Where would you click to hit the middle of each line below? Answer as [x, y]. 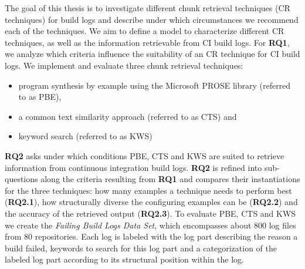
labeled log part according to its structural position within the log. [124, 259]
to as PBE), [40, 97]
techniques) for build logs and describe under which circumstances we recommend [152, 19]
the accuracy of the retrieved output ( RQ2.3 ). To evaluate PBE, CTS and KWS [150, 213]
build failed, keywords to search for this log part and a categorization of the [141, 248]
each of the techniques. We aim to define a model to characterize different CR [145, 31]
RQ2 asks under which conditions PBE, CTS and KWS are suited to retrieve [145, 155]
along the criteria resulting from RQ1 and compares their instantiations [170, 179]
